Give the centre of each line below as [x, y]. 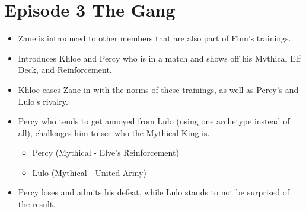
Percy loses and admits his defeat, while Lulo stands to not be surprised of [154, 192]
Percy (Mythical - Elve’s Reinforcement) [106, 152]
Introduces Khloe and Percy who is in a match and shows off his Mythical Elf [159, 58]
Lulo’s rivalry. [43, 101]
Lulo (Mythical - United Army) [89, 172]
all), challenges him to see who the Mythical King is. [114, 132]
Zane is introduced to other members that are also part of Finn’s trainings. [154, 38]
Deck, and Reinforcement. [65, 70]
